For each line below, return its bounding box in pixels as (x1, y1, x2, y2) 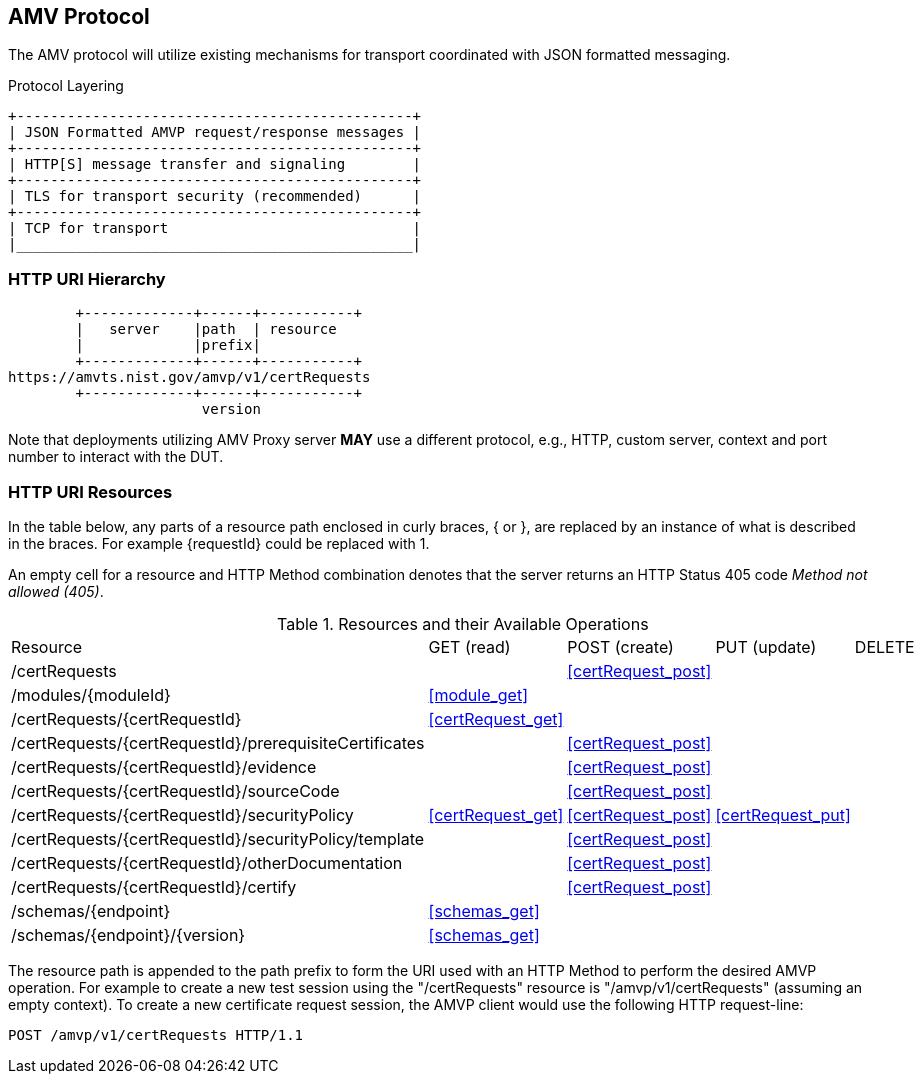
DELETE (854, 636, 915, 657)
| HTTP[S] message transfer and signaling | (8, 156, 422, 173)
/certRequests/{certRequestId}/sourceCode (11, 780, 340, 801)
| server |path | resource (75, 321, 337, 338)
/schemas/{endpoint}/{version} (11, 924, 246, 945)
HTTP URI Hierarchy (8, 268, 166, 289)
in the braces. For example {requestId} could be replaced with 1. (8, 534, 430, 552)
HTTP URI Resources (8, 481, 173, 502)
